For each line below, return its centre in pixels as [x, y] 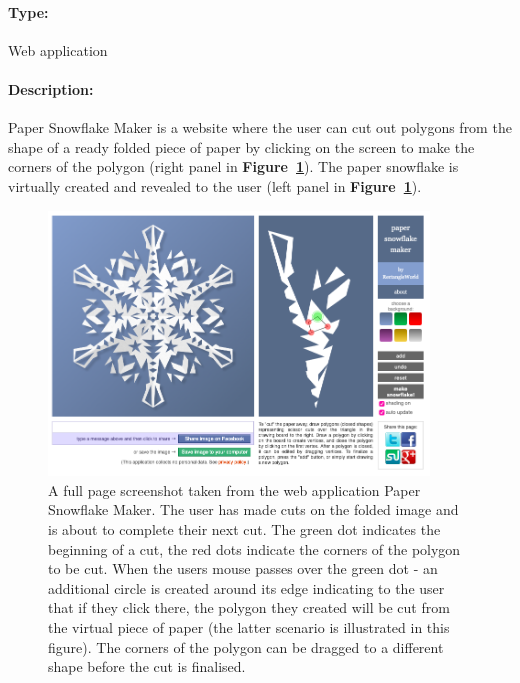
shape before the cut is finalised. [147, 666]
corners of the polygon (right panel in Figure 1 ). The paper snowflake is [233, 166]
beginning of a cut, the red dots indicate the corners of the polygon [254, 548]
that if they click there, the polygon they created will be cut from [249, 607]
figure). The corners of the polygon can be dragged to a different [246, 646]
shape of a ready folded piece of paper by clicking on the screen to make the [241, 146]
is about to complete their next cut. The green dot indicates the [244, 529]
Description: [51, 88]
